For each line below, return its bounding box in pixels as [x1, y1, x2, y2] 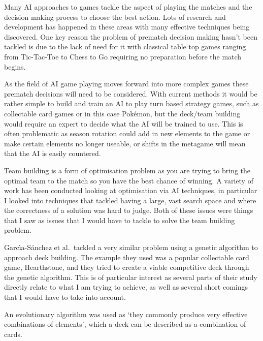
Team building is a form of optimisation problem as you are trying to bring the [4, 165, 251, 175]
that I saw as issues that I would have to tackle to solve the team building [4, 214, 235, 225]
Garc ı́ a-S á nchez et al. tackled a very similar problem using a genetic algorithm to [4, 242, 258, 253]
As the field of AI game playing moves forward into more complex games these [4, 78, 249, 89]
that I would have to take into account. [4, 292, 126, 302]
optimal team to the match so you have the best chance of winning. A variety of [4, 175, 253, 185]
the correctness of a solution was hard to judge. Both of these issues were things [4, 205, 253, 215]
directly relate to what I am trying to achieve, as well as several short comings [4, 282, 248, 292]
